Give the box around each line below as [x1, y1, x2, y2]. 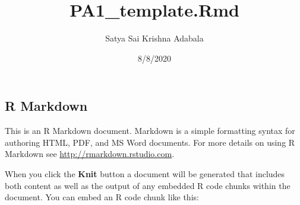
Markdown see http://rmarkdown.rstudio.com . [5, 148, 175, 160]
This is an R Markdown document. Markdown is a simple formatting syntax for [5, 124, 295, 137]
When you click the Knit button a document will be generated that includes [5, 167, 285, 180]
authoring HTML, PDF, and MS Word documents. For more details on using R [5, 136, 295, 148]
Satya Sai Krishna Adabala [105, 32, 204, 44]
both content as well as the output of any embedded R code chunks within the [5, 179, 290, 191]
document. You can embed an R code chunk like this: [5, 191, 199, 203]
